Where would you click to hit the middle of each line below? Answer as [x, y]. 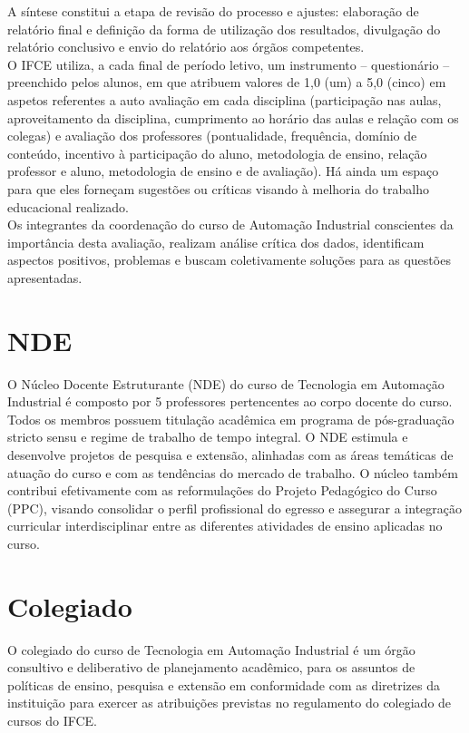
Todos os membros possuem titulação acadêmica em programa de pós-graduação [231, 419]
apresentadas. [45, 277]
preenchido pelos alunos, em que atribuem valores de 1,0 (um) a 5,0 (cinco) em [227, 82]
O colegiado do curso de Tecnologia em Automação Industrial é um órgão [211, 649]
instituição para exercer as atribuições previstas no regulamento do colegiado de [230, 703]
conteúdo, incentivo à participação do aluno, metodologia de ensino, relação [217, 153]
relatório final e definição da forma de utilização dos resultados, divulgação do [224, 29]
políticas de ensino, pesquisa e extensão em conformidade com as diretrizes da [224, 684]
